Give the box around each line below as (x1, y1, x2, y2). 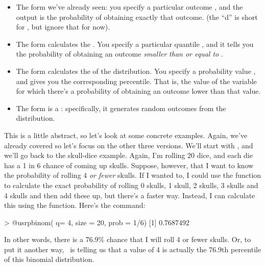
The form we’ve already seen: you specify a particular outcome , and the (16, 2, 243, 12)
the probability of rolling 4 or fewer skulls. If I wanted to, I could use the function (4, 170, 261, 180)
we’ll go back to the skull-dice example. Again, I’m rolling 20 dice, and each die (4, 150, 253, 161)
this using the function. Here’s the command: (4, 200, 146, 210)
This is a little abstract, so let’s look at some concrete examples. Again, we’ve (4, 129, 248, 140)
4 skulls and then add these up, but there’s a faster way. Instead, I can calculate (4, 190, 255, 200)
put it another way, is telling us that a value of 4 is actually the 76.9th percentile (4, 244, 261, 254)
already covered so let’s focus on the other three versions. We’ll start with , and (4, 140, 253, 150)
